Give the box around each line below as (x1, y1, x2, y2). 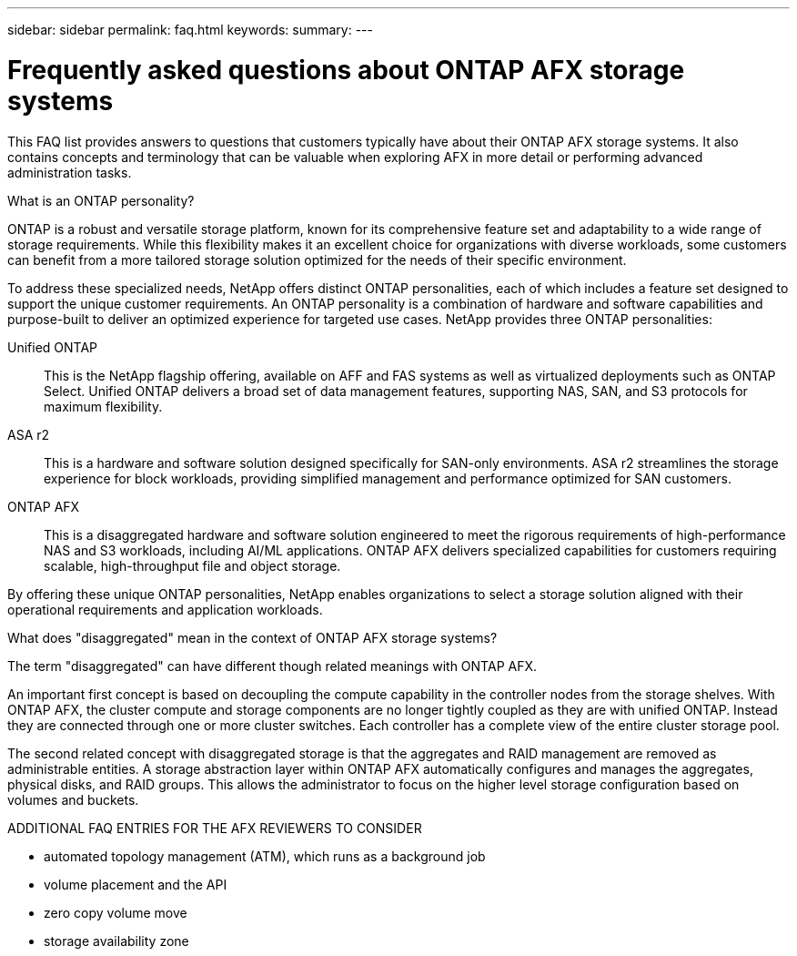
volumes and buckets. (7, 791, 139, 808)
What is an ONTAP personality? (7, 192, 195, 208)
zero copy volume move (44, 904, 187, 920)
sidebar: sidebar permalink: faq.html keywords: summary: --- (7, 22, 373, 37)
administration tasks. (7, 164, 132, 180)
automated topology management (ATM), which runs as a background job (44, 848, 486, 864)
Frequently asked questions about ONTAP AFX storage (7, 54, 685, 86)
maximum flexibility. (44, 398, 163, 414)
